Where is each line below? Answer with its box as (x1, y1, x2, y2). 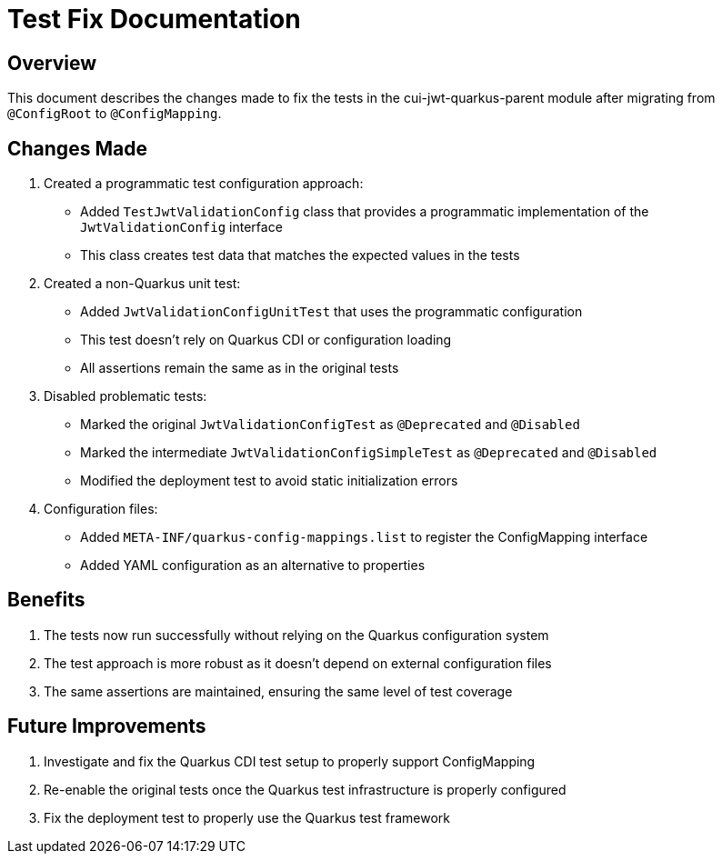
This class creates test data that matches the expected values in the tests (80, 247, 520, 264)
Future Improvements (7, 715, 206, 738)
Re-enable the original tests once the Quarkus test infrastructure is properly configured (44, 781, 567, 797)
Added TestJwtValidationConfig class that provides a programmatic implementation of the (80, 204, 649, 220)
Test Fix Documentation (7, 4, 301, 35)
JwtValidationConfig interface (80, 219, 283, 235)
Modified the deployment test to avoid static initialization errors (80, 473, 458, 489)
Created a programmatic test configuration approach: (44, 175, 364, 192)
